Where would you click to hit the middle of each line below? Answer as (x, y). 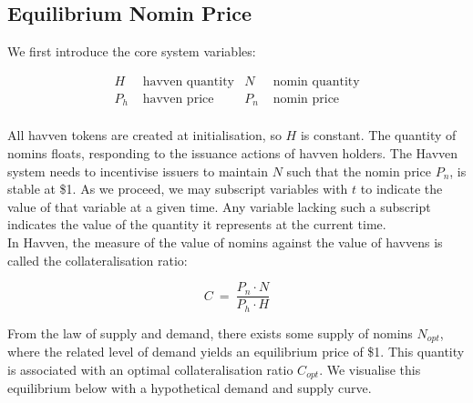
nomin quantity (316, 81)
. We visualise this (370, 369)
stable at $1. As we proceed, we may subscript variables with (178, 189)
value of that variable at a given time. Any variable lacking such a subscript (219, 206)
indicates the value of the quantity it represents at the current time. (197, 224)
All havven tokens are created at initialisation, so (144, 135)
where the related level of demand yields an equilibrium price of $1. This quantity (236, 352)
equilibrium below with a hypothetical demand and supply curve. (190, 388)
